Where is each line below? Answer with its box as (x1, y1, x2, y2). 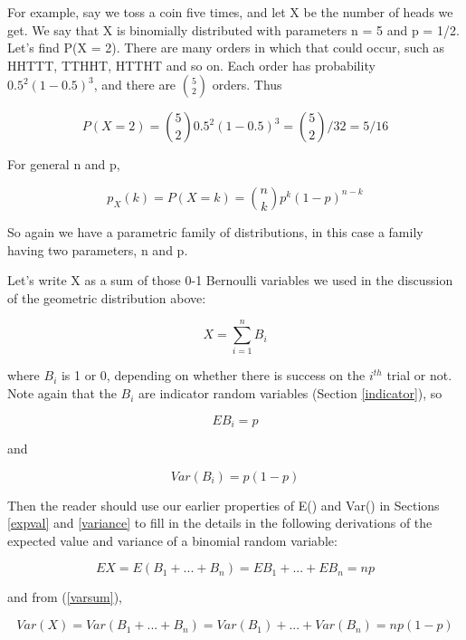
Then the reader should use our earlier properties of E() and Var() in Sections (7, 495, 440, 514)
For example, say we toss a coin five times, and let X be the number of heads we (7, 3, 453, 21)
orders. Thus (212, 75, 282, 94)
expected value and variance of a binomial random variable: (7, 530, 338, 549)
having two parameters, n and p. (7, 240, 188, 259)
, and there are (93, 75, 176, 94)
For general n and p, (7, 155, 120, 174)
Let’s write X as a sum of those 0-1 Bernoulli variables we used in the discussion (7, 271, 453, 290)
